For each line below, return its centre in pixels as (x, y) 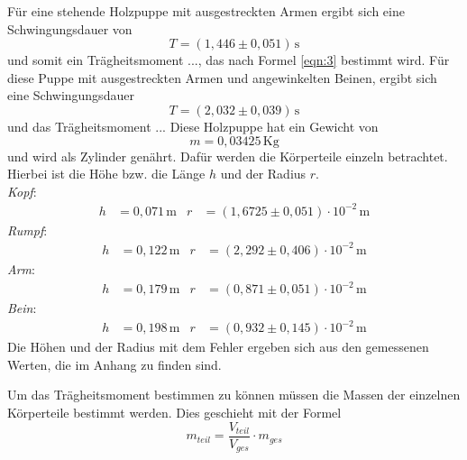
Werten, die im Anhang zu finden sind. (114, 364)
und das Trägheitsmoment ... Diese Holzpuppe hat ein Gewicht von (193, 126)
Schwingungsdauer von (70, 28)
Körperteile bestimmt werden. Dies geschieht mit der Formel (174, 413)
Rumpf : (27, 230)
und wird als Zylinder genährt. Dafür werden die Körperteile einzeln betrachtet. (228, 156)
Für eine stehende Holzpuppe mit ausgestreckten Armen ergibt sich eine (206, 11)
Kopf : (22, 191)
